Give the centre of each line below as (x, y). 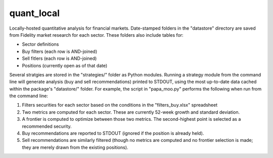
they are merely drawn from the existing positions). (75, 147)
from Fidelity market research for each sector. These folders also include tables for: (97, 35)
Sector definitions (40, 44)
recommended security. (47, 126)
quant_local (35, 13)
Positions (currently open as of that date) (65, 65)
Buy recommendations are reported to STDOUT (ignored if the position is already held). (113, 133)
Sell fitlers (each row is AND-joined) (59, 58)
